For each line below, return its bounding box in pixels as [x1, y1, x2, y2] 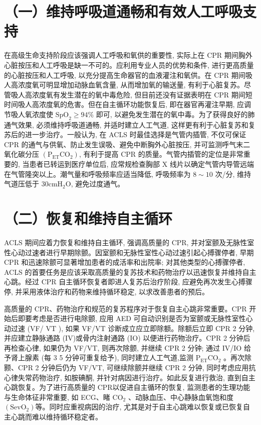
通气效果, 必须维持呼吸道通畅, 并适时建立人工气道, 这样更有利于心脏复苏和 [4, 119, 248, 130]
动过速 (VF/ [4, 323, 44, 333]
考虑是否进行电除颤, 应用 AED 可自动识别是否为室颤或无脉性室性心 [32, 313, 253, 324]
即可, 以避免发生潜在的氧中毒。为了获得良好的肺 [96, 109, 255, 119]
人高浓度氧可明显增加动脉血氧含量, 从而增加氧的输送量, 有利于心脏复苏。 [4, 79, 244, 90]
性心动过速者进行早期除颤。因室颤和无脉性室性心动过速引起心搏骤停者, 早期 [4, 247, 254, 257]
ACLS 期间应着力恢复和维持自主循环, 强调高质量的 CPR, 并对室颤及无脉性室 [4, 237, 254, 247]
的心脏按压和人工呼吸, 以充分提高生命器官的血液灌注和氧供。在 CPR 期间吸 [4, 69, 252, 80]
